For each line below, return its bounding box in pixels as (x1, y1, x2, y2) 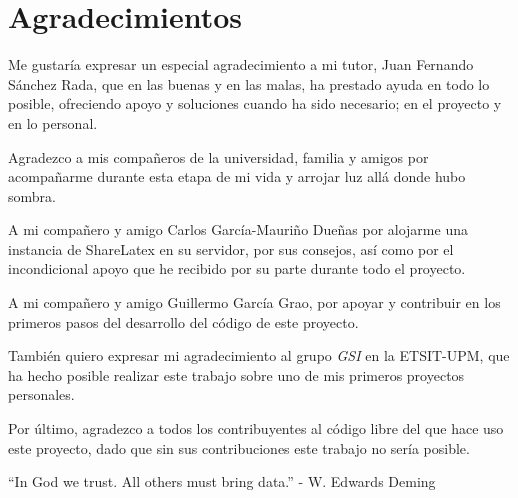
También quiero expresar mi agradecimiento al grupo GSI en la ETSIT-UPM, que (8, 345, 510, 366)
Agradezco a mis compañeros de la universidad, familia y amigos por (8, 146, 429, 167)
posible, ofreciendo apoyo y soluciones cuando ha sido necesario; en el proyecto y (8, 93, 502, 114)
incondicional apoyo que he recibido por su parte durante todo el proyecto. (8, 258, 466, 279)
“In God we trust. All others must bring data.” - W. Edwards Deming (8, 471, 436, 492)
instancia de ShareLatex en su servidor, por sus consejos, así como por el (8, 238, 454, 259)
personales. (8, 384, 75, 405)
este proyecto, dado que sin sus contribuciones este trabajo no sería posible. (8, 437, 470, 458)
